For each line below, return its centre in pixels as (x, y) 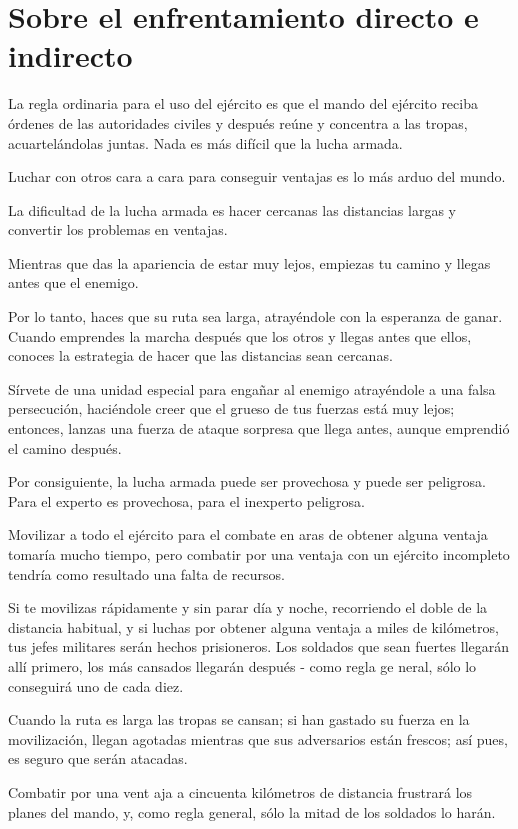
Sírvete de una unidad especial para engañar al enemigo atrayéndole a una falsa (252, 388)
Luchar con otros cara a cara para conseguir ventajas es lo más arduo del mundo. (257, 176)
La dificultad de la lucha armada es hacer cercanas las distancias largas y (232, 209)
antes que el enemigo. (73, 282)
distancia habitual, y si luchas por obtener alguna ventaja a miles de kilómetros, (253, 626)
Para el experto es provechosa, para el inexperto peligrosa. (186, 500)
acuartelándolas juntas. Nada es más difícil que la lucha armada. (205, 142)
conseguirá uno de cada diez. (96, 685)
